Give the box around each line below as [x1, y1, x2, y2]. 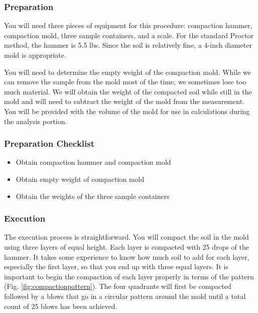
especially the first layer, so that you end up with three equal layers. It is [4, 261, 228, 272]
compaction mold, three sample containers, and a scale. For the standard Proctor [4, 30, 254, 40]
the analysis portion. [4, 116, 67, 126]
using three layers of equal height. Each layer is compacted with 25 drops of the [4, 241, 249, 252]
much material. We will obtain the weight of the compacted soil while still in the [4, 86, 252, 96]
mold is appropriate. [4, 50, 66, 60]
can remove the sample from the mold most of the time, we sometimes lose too [4, 76, 246, 87]
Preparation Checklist [4, 137, 95, 150]
